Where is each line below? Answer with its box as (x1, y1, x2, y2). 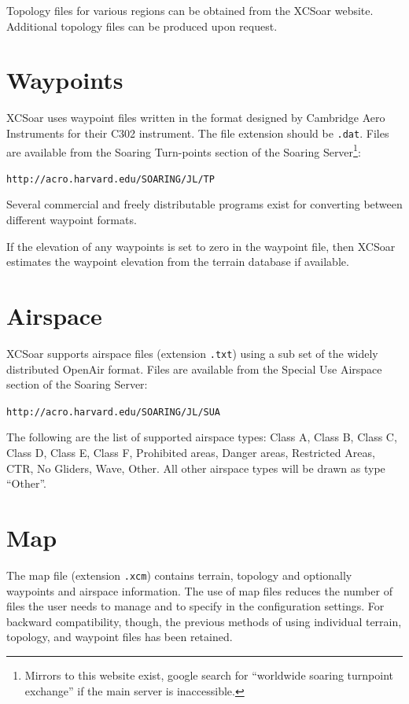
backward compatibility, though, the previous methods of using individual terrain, (6, 613, 402, 629)
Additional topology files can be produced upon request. (6, 17, 278, 34)
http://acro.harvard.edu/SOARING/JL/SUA (6, 406, 221, 418)
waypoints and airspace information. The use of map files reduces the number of (6, 582, 392, 599)
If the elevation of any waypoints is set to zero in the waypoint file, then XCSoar (6, 238, 396, 254)
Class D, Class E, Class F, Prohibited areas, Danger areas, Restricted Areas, (6, 444, 375, 461)
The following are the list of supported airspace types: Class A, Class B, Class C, (6, 429, 397, 445)
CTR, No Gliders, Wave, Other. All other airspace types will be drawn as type (6, 459, 385, 476)
